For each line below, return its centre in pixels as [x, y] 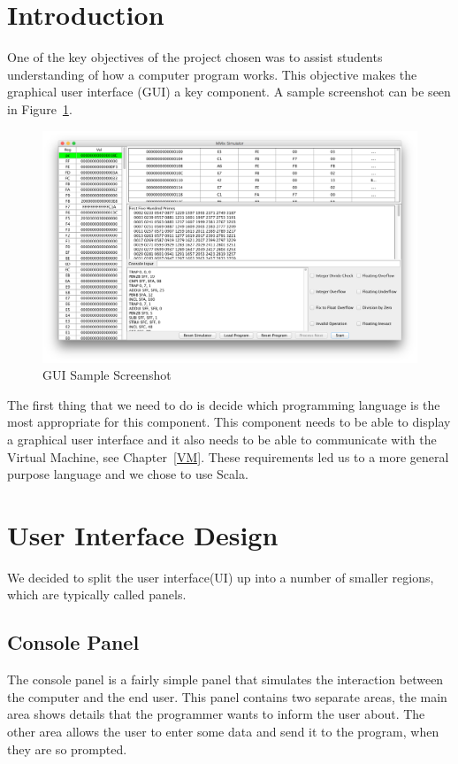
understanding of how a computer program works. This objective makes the [212, 74]
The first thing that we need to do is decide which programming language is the [224, 404]
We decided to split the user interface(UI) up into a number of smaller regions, [221, 577]
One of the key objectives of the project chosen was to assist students [195, 57]
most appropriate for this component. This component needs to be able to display [229, 422]
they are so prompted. [67, 749]
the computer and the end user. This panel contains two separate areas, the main [227, 696]
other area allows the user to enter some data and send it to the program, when [223, 732]
